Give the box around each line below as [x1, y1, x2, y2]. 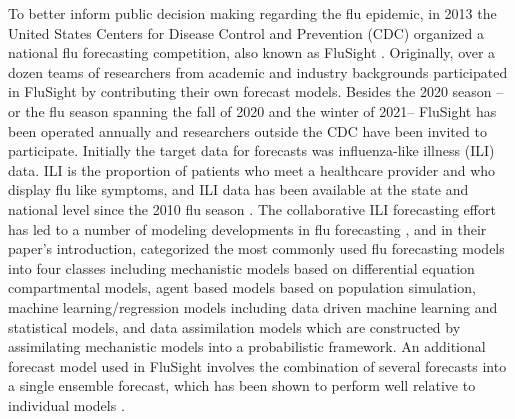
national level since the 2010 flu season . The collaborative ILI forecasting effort [8, 198, 496, 219]
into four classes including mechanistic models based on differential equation [8, 257, 475, 278]
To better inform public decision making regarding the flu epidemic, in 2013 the [8, 3, 497, 23]
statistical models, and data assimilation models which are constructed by [8, 316, 461, 337]
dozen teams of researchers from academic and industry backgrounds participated [8, 61, 508, 82]
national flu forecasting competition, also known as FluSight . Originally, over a [8, 42, 496, 63]
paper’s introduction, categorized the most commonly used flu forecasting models [8, 238, 505, 259]
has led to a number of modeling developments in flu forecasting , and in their [8, 218, 487, 239]
